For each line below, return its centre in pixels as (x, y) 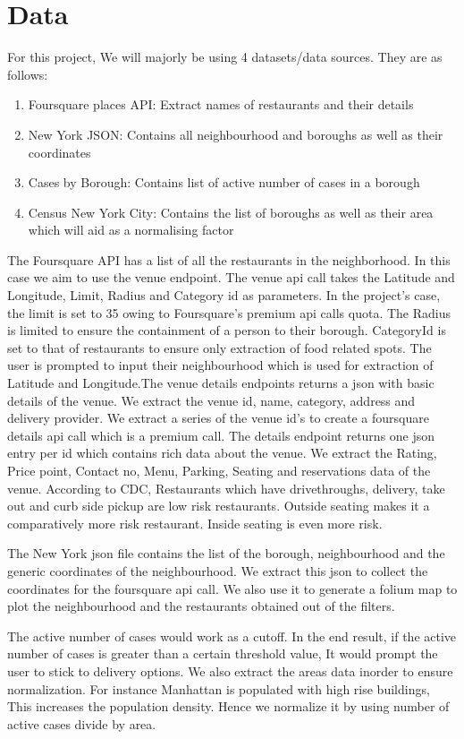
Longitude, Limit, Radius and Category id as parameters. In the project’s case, (224, 295)
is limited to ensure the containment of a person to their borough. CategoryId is (227, 330)
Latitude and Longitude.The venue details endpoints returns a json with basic (221, 383)
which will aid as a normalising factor (131, 230)
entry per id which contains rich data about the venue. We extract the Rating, (222, 453)
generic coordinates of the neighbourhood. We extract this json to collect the (218, 570)
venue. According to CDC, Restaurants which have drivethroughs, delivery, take (226, 488)
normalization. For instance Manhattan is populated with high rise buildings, (219, 688)
